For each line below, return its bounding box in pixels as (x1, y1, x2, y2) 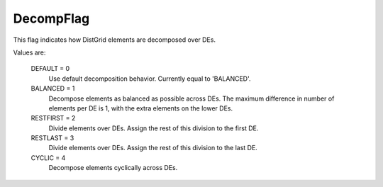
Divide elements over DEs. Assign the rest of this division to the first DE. (48, 124, 259, 132)
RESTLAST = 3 (30, 134, 74, 142)
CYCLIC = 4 (30, 153, 66, 162)
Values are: (13, 48, 46, 57)
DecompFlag (13, 11, 90, 26)
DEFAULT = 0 (30, 64, 70, 73)
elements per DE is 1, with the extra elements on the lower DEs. (48, 103, 233, 113)
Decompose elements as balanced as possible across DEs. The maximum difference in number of (48, 94, 335, 103)
